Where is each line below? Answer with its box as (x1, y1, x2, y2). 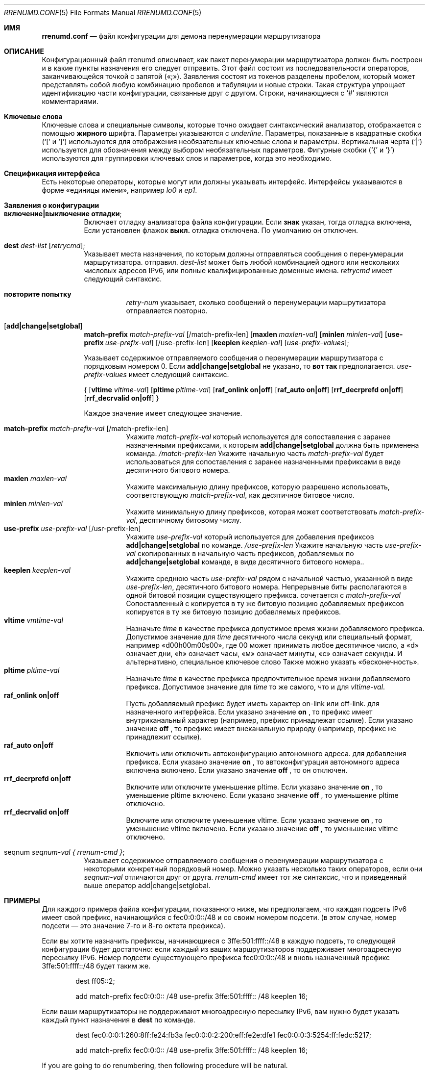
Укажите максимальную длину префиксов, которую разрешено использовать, (126, 483, 390, 491)
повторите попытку (4, 290, 71, 298)
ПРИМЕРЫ (4, 896, 40, 905)
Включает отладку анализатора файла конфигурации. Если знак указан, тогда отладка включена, (84, 218, 412, 226)
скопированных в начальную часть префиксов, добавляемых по (137, 549, 354, 558)
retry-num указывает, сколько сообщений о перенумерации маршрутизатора (126, 298, 386, 306)
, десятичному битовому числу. (135, 516, 241, 524)
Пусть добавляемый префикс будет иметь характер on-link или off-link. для (126, 699, 380, 708)
